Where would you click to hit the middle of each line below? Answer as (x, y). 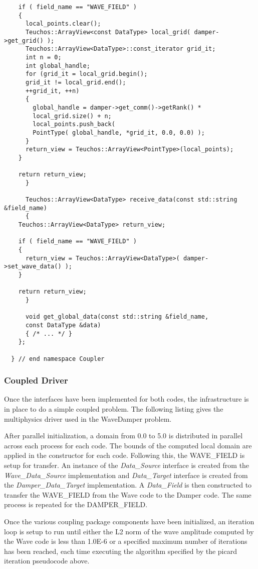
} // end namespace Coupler (58, 359)
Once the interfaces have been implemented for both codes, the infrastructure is (126, 399)
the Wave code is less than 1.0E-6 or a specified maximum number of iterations (126, 541)
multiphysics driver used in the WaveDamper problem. (88, 418)
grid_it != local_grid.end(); (76, 82)
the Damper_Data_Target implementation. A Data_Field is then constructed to (128, 485)
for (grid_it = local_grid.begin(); (86, 74)
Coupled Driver (36, 380)
